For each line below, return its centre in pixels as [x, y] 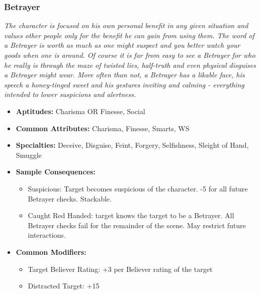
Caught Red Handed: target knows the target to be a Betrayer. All [131, 215]
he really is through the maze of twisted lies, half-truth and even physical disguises [130, 65]
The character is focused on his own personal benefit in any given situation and [126, 25]
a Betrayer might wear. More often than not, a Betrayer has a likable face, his [124, 75]
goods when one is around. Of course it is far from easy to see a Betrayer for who [130, 55]
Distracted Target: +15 [64, 286]
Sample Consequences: [56, 172]
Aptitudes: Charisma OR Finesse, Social [80, 111]
